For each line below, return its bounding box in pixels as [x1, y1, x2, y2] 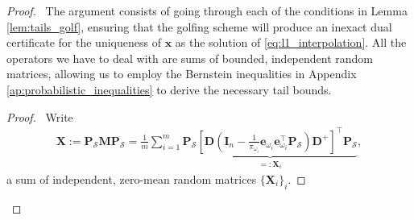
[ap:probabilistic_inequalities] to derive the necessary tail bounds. [6, 81, 332, 98]
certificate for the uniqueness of [6, 34, 161, 51]
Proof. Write [6, 108, 73, 125]
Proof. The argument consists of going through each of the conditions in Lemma [6, 2, 408, 19]
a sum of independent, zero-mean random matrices [6, 170, 257, 187]
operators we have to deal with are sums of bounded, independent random [6, 49, 374, 66]
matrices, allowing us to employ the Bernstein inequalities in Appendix [6, 65, 357, 82]
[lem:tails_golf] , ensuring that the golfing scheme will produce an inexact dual [6, 18, 392, 35]
